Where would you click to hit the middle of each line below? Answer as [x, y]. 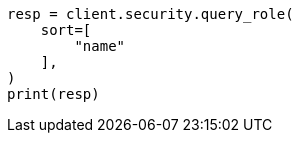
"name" [100, 46]
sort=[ [66, 30]
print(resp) [53, 94]
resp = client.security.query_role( [150, 14]
